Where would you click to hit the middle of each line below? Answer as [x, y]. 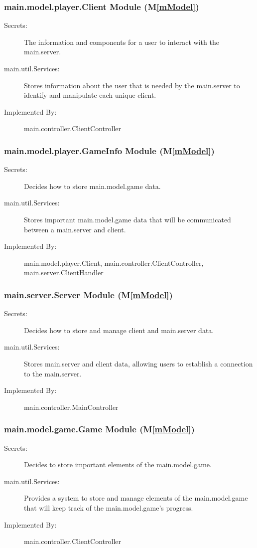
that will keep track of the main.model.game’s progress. [109, 507]
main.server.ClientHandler [64, 273]
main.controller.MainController [71, 407]
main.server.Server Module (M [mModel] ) [88, 294]
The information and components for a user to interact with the [122, 42]
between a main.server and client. [75, 229]
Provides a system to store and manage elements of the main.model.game [136, 498]
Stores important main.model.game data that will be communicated [128, 219]
